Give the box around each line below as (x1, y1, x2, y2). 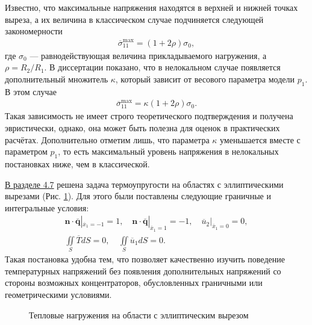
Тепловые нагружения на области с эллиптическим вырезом (29, 308, 249, 321)
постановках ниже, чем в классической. (5, 158, 150, 170)
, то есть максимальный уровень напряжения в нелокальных (58, 145, 279, 158)
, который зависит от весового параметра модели (115, 73, 295, 85)
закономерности (5, 25, 63, 37)
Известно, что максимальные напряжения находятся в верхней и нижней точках (5, 1, 298, 13)
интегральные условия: (5, 201, 89, 214)
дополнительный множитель (5, 73, 108, 85)
